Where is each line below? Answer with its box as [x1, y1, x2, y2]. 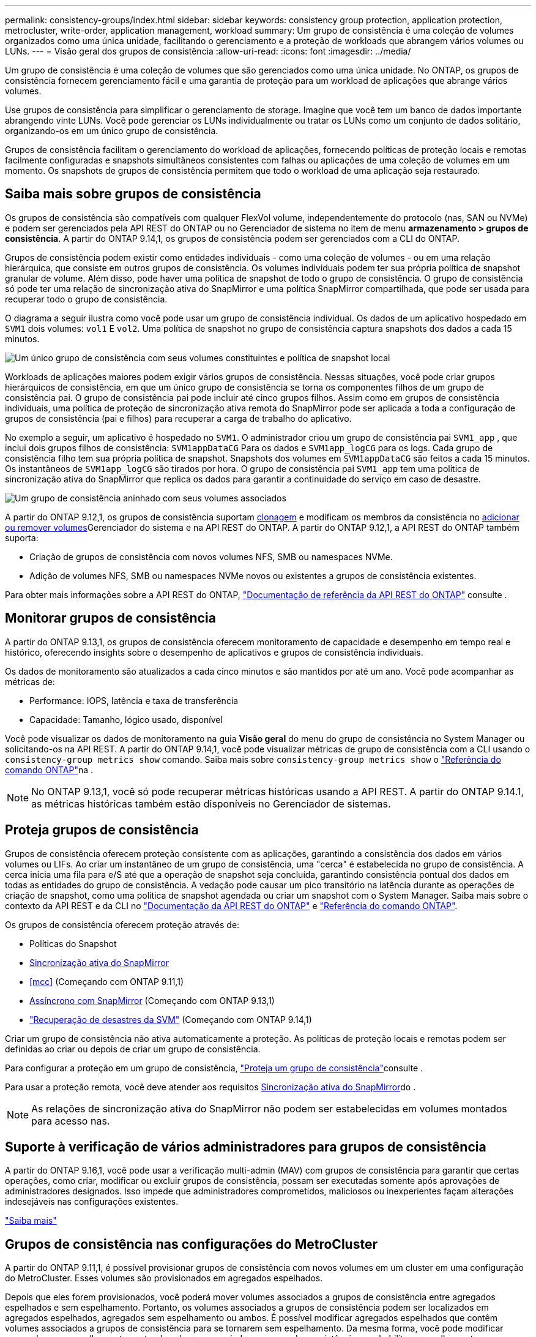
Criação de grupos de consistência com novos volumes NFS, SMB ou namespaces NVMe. [29, 551, 393, 562]
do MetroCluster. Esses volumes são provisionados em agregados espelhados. [5, 1273, 323, 1284]
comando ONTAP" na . [5, 764, 94, 775]
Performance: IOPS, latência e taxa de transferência [29, 695, 239, 706]
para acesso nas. [31, 1114, 110, 1127]
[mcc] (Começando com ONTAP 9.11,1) [29, 976, 184, 987]
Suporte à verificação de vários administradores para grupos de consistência [5, 1139, 486, 1155]
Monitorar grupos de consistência [5, 610, 216, 626]
